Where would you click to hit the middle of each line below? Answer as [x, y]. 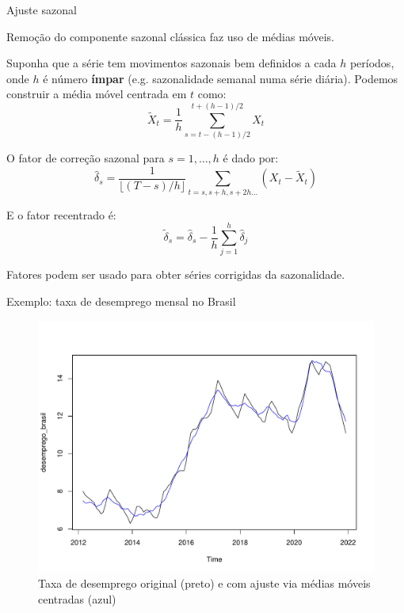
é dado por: [251, 158]
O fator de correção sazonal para [86, 158]
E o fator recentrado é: [61, 214]
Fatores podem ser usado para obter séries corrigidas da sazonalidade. [176, 274]
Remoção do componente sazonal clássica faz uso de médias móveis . [170, 36]
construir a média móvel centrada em [97, 94]
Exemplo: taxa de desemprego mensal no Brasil [121, 301]
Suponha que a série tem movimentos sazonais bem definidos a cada [172, 63]
